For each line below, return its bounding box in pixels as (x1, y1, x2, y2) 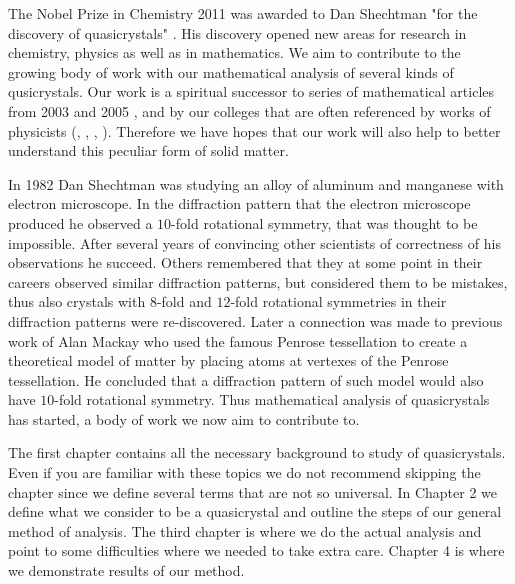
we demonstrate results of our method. (8, 560, 245, 581)
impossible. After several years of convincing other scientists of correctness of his (8, 232, 501, 253)
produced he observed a (8, 212, 153, 233)
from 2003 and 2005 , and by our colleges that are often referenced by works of (8, 100, 491, 121)
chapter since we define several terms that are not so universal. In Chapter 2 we (8, 481, 497, 502)
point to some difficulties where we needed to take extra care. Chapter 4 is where (8, 540, 505, 561)
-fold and (156, 291, 212, 312)
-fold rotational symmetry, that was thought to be (171, 212, 478, 233)
